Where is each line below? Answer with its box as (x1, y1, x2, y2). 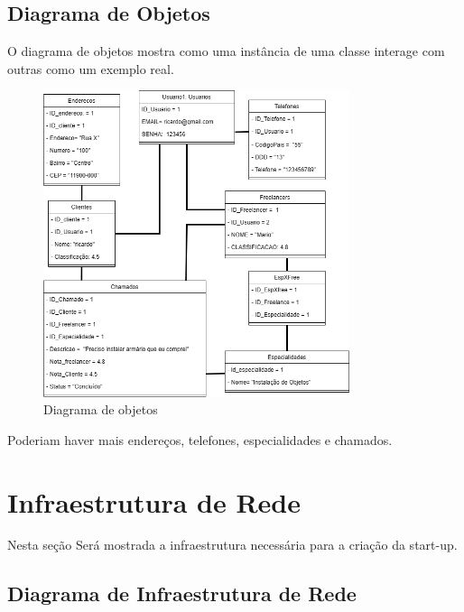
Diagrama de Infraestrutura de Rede (7, 580, 357, 607)
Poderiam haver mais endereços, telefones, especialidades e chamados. (7, 430, 393, 449)
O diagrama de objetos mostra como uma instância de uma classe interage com (7, 42, 445, 60)
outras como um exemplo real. (7, 59, 174, 78)
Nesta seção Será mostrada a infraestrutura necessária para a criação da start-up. (7, 535, 458, 554)
